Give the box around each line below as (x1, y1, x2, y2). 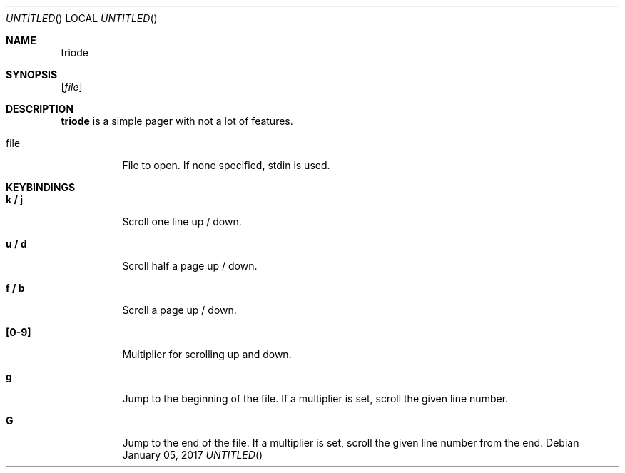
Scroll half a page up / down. (122, 260, 258, 272)
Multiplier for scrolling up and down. (122, 348, 292, 360)
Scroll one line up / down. (122, 215, 242, 228)
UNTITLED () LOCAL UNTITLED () (6, 12, 158, 24)
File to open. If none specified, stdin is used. (122, 159, 330, 171)
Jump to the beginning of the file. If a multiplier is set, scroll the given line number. (122, 392, 509, 405)
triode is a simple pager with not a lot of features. (61, 115, 293, 127)
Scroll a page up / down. (122, 304, 237, 316)
